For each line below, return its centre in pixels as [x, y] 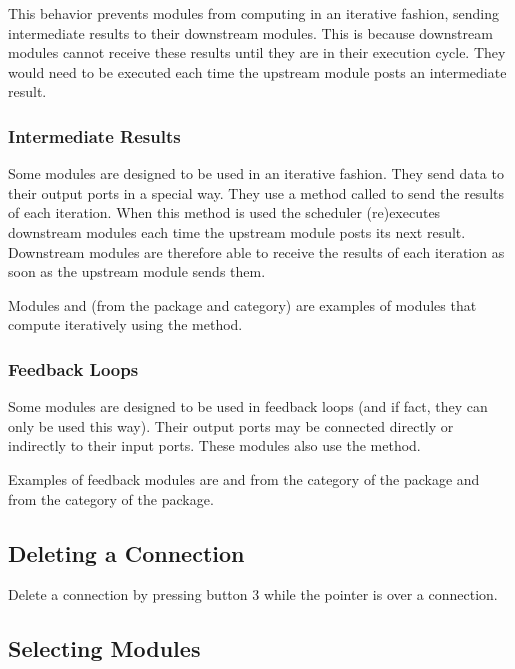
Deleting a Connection [126, 552]
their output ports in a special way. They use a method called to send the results [256, 192]
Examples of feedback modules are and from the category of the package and [244, 478]
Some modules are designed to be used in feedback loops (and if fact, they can [248, 406]
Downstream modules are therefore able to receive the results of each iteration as [256, 251]
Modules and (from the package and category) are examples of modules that [242, 304]
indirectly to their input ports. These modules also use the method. [214, 445]
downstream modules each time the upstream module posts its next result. [237, 231]
